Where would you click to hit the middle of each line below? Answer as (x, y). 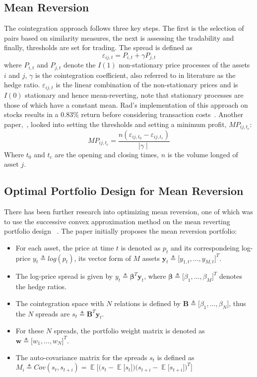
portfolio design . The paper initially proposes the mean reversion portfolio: (121, 231)
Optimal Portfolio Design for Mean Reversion (124, 191)
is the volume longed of (203, 154)
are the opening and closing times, (107, 154)
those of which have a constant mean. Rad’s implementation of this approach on (126, 104)
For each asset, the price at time (65, 247)
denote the (79, 65)
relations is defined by (148, 303)
